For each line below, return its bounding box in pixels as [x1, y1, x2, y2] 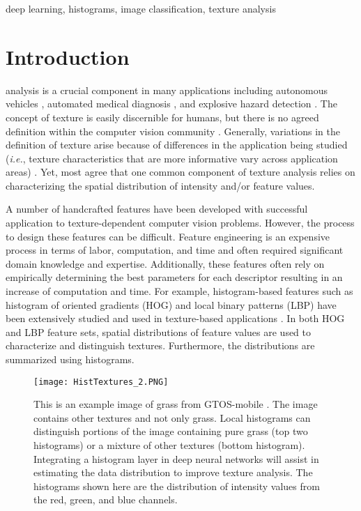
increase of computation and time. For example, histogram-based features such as [6, 284, 353, 298]
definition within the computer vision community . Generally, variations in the [6, 123, 340, 138]
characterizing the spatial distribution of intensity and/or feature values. [6, 178, 315, 192]
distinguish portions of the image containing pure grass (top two [33, 424, 308, 438]
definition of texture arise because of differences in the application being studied [6, 137, 348, 152]
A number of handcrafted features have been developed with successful [6, 201, 308, 216]
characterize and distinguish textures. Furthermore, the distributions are [6, 338, 315, 353]
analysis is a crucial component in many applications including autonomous [6, 82, 328, 97]
